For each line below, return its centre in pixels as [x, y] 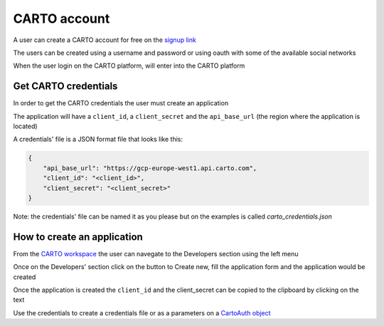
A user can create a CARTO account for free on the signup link [105, 40]
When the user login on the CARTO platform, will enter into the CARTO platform [129, 66]
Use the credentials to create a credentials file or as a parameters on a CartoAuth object [142, 312]
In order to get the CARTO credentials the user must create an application [121, 103]
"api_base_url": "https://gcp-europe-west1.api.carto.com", [150, 168]
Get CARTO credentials [65, 86]
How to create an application [78, 237]
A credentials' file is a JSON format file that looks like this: [98, 140]
